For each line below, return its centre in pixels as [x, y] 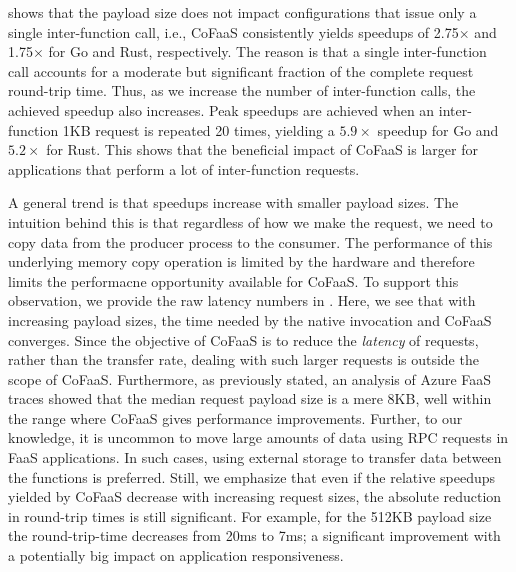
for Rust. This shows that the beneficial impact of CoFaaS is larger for [262, 149]
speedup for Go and [438, 129]
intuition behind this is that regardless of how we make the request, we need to [250, 221]
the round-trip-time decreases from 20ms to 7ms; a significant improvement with [254, 535]
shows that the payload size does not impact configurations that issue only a [242, 12]
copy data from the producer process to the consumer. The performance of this [250, 241]
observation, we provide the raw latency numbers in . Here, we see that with [242, 300]
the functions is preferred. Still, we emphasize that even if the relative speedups [252, 476]
